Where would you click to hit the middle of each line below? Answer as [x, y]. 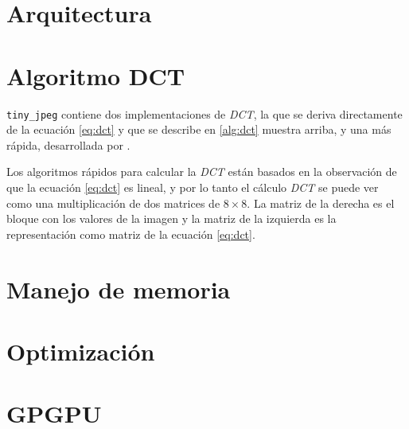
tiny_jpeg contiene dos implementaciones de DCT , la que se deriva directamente [204, 113]
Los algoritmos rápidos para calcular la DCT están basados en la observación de [202, 172]
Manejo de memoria [119, 289]
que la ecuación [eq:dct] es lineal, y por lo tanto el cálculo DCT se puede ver [193, 187]
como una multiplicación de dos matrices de [113, 203]
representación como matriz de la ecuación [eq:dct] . [131, 234]
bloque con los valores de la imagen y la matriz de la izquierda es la [171, 218]
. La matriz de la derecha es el [321, 203]
